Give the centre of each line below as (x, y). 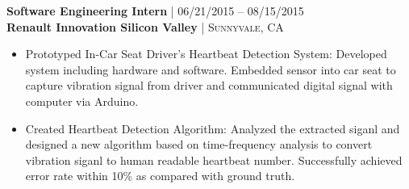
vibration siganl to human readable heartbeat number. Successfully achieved (214, 160)
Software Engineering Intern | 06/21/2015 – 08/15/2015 (155, 10)
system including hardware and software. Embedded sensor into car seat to (211, 69)
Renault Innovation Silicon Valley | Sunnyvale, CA (145, 26)
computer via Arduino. (82, 101)
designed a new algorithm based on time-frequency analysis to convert (199, 144)
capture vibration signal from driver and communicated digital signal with (209, 85)
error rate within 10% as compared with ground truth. (160, 176)
